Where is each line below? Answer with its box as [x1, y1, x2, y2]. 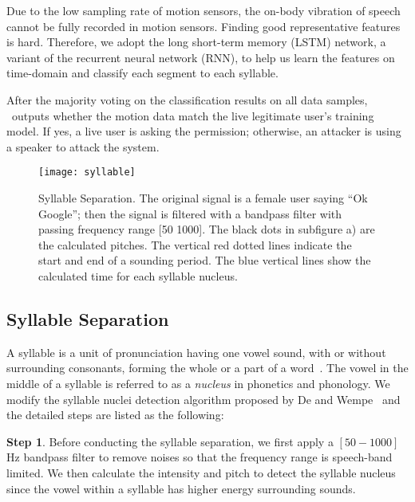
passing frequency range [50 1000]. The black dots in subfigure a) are [38, 221, 375, 237]
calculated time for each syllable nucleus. [38, 267, 238, 284]
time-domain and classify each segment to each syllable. [6, 65, 279, 81]
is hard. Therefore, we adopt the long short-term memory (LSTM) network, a [6, 33, 386, 50]
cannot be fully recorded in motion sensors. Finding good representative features [6, 18, 401, 34]
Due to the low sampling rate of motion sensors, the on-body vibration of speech [6, 2, 401, 18]
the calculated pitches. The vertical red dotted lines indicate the [38, 236, 352, 253]
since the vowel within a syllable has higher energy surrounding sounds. [6, 480, 356, 496]
